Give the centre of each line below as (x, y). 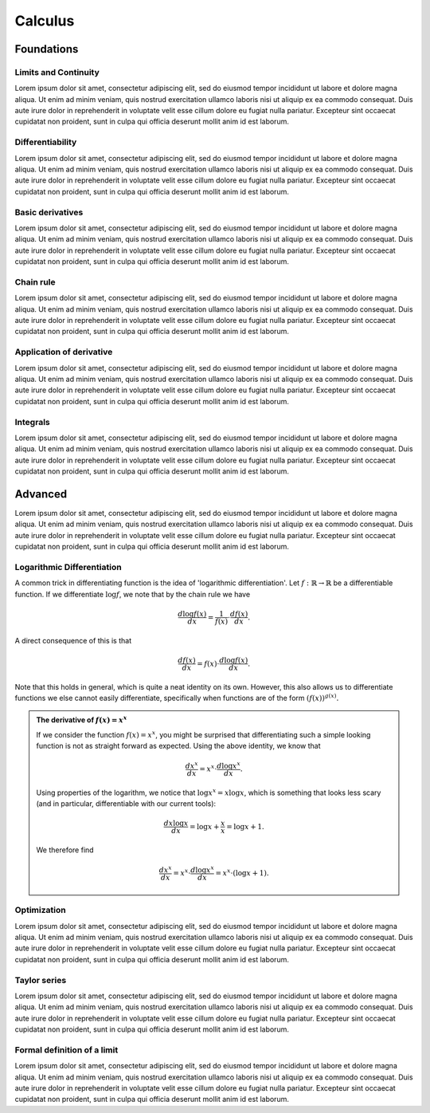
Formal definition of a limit (66, 1050)
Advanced (41, 494)
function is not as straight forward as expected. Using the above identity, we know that (178, 746)
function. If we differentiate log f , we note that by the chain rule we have (133, 594)
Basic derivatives (49, 212)
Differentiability (46, 142)
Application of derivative (64, 352)
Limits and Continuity (57, 72)
